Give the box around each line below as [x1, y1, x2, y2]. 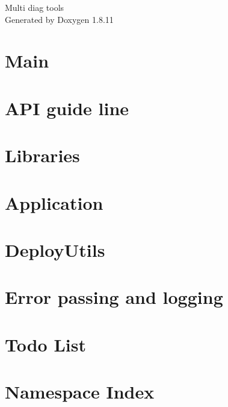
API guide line [5, 95, 129, 120]
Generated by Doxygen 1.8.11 [5, 13, 114, 25]
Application [5, 190, 103, 215]
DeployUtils [5, 237, 105, 262]
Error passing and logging [5, 285, 223, 309]
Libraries [5, 143, 80, 168]
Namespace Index [5, 379, 155, 403]
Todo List [5, 332, 86, 356]
